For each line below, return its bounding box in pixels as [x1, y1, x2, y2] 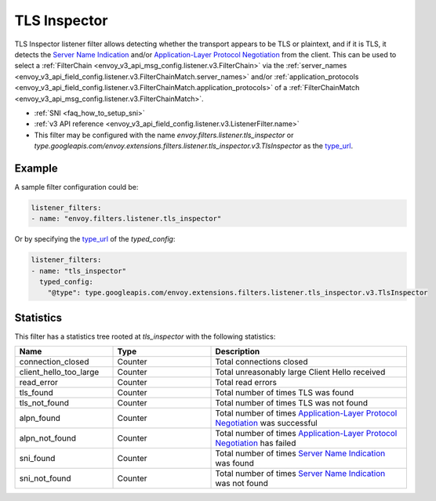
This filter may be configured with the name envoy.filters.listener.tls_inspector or [34, 130, 294, 140]
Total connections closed [215, 357, 308, 368]
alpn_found [19, 412, 60, 423]
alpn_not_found [19, 433, 77, 444]
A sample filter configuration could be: [14, 182, 139, 191]
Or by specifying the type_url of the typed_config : [14, 234, 176, 244]
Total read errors [215, 377, 278, 388]
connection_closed [19, 357, 89, 368]
